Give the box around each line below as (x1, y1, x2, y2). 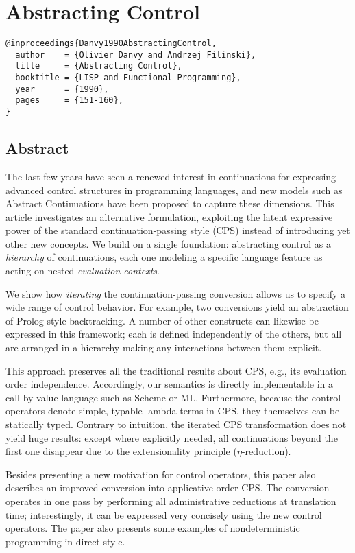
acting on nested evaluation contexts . (5, 263, 160, 278)
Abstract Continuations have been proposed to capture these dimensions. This (5, 196, 334, 211)
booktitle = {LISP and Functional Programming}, (15, 73, 241, 83)
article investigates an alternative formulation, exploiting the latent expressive (5, 209, 333, 224)
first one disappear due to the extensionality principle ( (5, 444, 237, 458)
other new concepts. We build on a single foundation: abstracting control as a (5, 236, 331, 250)
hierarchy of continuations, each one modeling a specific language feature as (5, 250, 323, 264)
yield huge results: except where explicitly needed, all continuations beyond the (5, 430, 338, 445)
